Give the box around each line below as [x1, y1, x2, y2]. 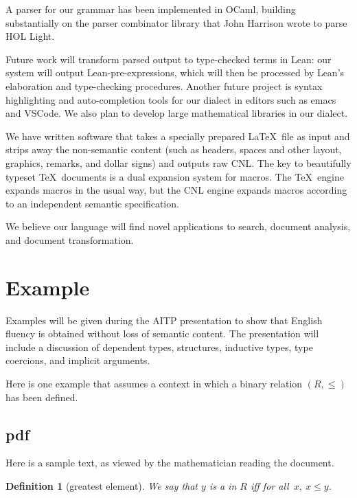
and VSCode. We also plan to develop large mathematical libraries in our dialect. [5, 106, 348, 120]
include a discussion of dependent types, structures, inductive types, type [5, 339, 313, 354]
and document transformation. [5, 232, 134, 247]
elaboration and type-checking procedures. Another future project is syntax [5, 78, 323, 93]
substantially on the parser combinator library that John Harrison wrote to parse [5, 15, 347, 30]
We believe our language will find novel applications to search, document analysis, [5, 219, 351, 234]
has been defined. [5, 389, 78, 404]
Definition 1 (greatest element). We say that [5, 478, 198, 493]
